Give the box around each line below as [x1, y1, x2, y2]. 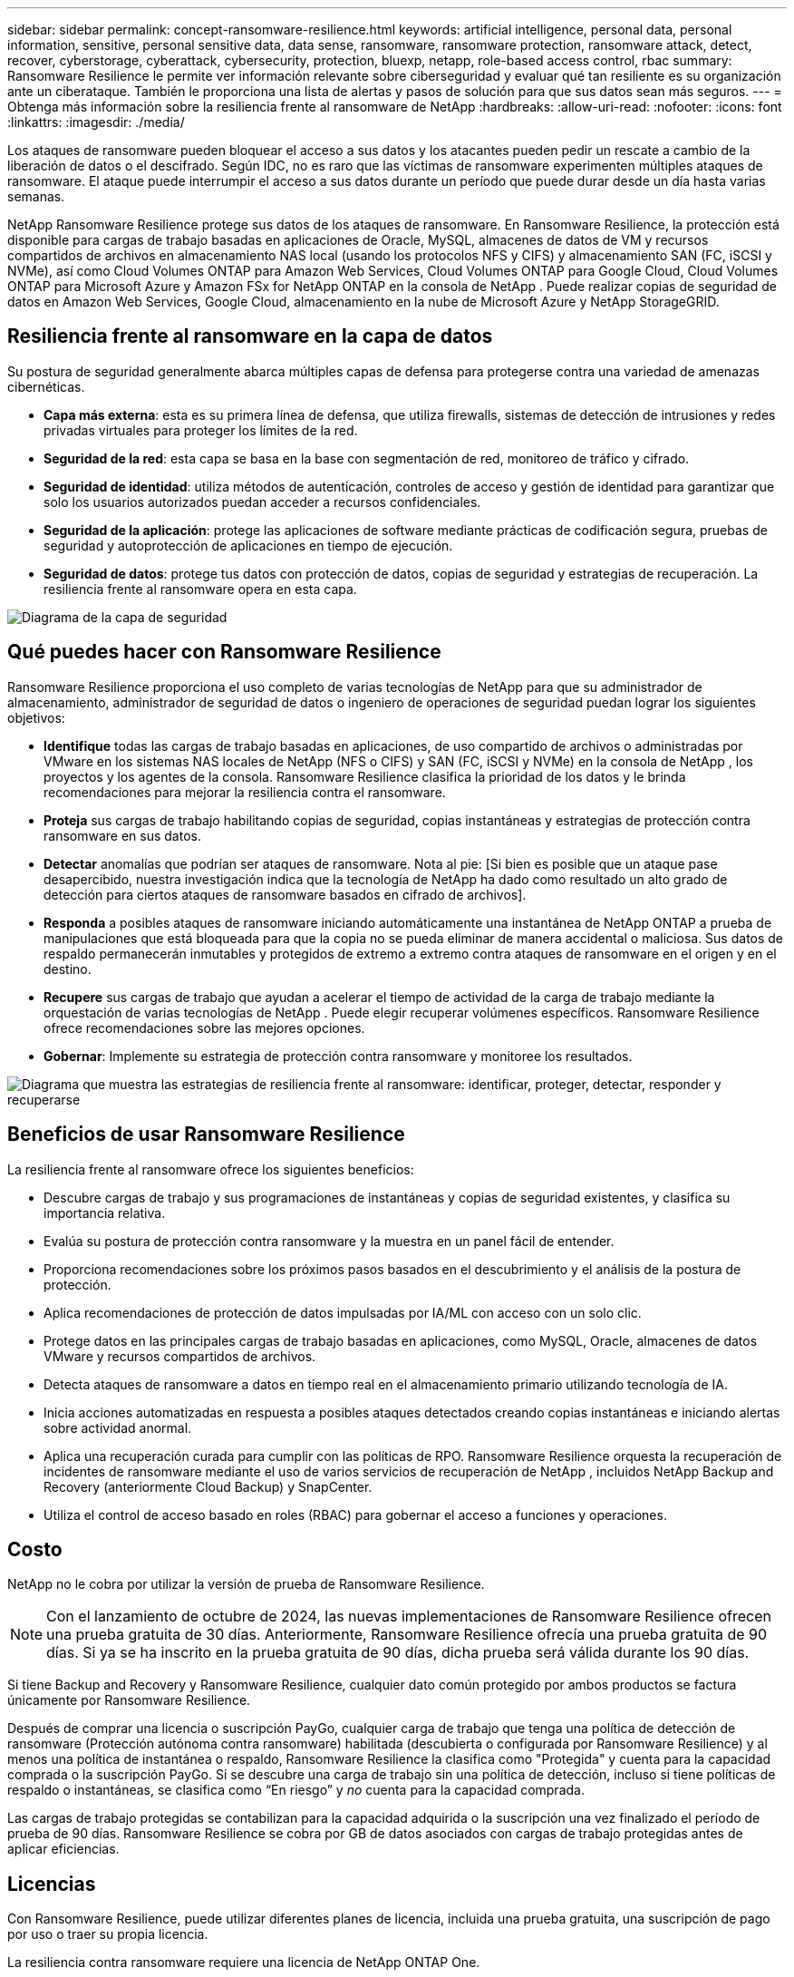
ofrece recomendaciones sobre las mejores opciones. [44, 1019, 365, 1036]
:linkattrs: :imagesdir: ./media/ [7, 114, 185, 130]
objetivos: [7, 709, 65, 726]
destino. [44, 960, 92, 977]
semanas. [7, 189, 65, 204]
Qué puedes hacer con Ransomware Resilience [7, 640, 441, 664]
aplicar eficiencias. [7, 1841, 120, 1857]
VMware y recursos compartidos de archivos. [44, 1348, 316, 1364]
